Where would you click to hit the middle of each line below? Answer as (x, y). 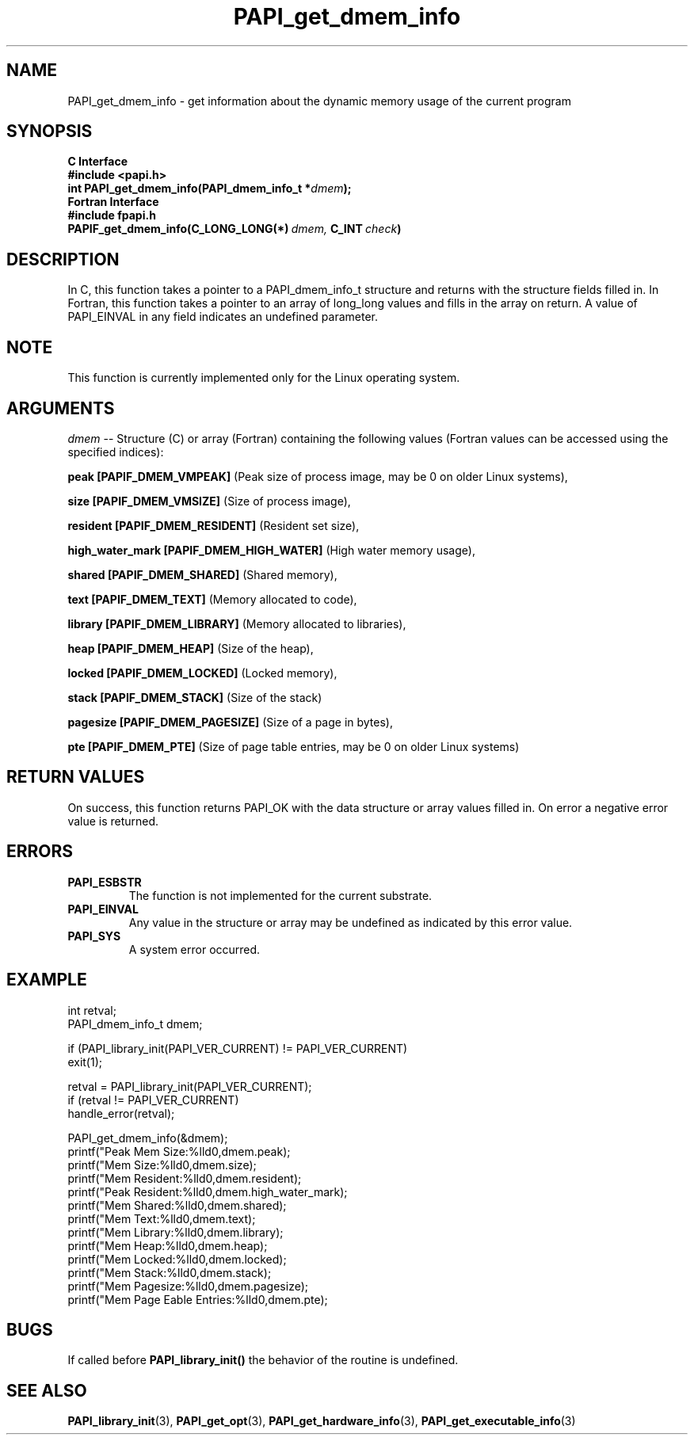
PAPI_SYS (94, 936)
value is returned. (113, 821)
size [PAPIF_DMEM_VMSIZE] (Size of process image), (209, 501)
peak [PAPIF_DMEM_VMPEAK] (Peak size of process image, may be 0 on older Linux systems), (318, 476)
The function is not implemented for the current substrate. (280, 895)
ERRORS (40, 852)
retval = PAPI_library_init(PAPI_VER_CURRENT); (190, 1086)
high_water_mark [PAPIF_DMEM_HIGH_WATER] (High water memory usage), (271, 550)
